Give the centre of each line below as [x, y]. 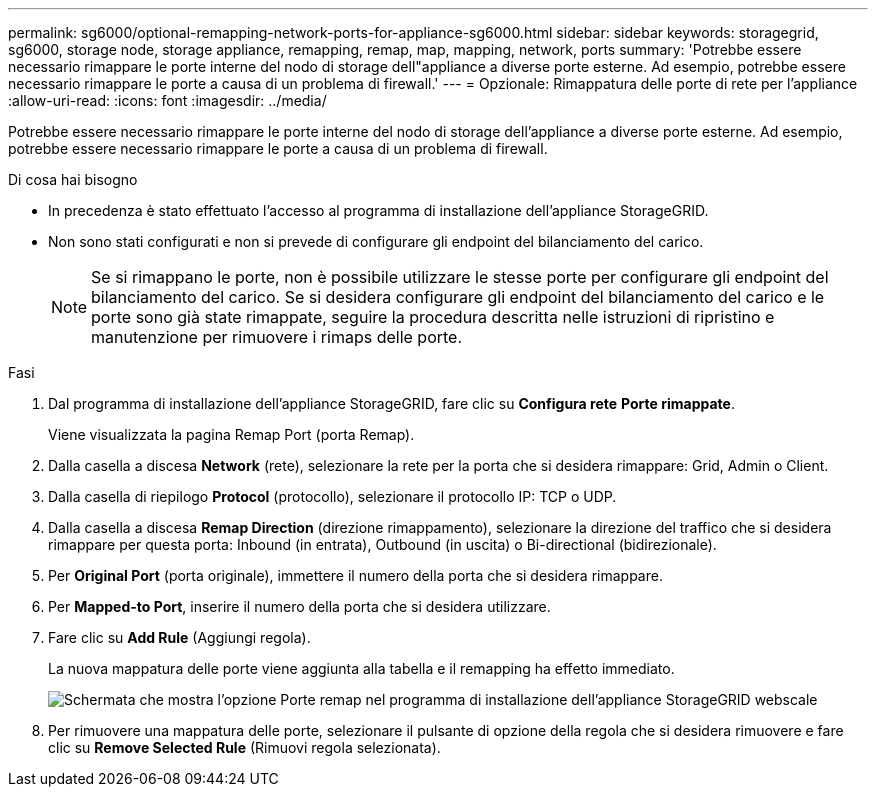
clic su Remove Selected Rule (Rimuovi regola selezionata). [244, 747]
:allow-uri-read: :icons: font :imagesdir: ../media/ [167, 100]
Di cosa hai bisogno [73, 179]
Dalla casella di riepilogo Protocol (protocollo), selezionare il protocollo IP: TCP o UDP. [332, 496]
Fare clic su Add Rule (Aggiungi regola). [179, 637]
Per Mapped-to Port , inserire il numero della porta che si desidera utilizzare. [299, 606]
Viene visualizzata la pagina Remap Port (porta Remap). [231, 434]
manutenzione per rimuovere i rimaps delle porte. [277, 337]
